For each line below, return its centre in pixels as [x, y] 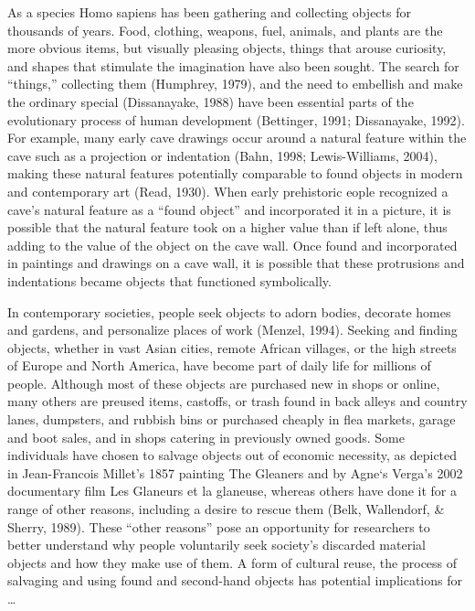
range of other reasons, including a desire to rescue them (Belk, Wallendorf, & [226, 509]
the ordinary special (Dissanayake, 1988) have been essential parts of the [211, 101]
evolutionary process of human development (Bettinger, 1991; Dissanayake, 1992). [236, 119]
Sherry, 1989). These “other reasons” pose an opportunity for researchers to [219, 526]
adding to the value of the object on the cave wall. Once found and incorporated [232, 245]
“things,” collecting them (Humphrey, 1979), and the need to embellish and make [235, 84]
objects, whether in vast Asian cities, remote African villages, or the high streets [232, 347]
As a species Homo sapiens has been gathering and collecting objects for [209, 12]
